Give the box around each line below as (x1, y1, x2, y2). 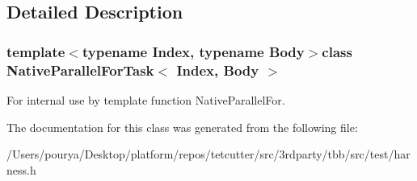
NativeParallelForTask (6, 60, 154, 80)
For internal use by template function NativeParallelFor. (6, 91, 285, 108)
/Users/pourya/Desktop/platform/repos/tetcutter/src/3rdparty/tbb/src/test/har (6, 146, 411, 162)
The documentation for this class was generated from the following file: (6, 118, 358, 135)
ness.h (6, 161, 36, 178)
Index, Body (176, 60, 259, 80)
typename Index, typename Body (82, 41, 305, 61)
